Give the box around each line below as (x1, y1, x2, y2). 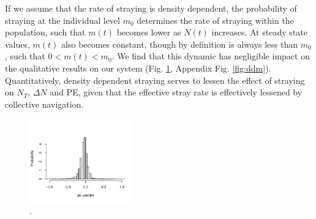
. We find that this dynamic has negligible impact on (111, 50, 310, 62)
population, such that (5, 26, 86, 39)
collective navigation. (5, 97, 84, 110)
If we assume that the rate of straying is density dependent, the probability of (5, 2, 297, 14)
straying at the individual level (5, 13, 120, 26)
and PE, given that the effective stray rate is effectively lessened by (50, 86, 303, 98)
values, (5, 37, 30, 50)
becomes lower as (116, 26, 181, 39)
